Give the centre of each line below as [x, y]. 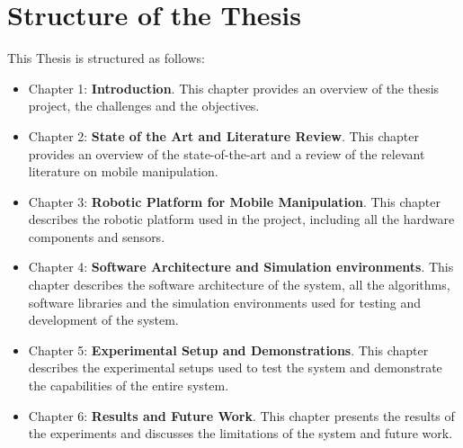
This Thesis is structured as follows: [106, 58]
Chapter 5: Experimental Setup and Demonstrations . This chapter [228, 349]
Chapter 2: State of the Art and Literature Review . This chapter [223, 135]
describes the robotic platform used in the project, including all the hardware [241, 219]
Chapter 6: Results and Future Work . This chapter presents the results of [241, 415]
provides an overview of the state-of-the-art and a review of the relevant [227, 153]
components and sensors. [97, 236]
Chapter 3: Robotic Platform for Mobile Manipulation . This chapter [234, 201]
